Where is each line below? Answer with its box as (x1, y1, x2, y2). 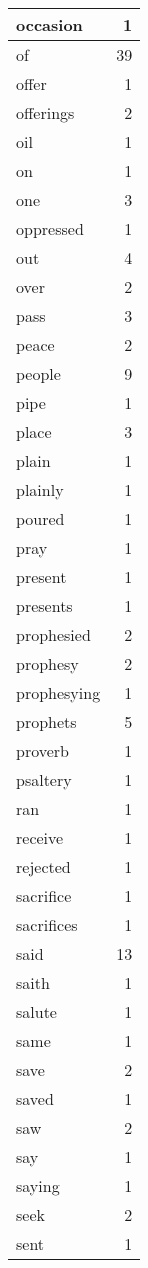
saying (16, 1174, 60, 1197)
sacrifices (16, 913, 78, 936)
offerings (16, 101, 75, 124)
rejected (16, 855, 71, 878)
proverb (16, 739, 69, 762)
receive (16, 826, 64, 849)
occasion (16, 13, 83, 36)
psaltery (16, 768, 72, 791)
